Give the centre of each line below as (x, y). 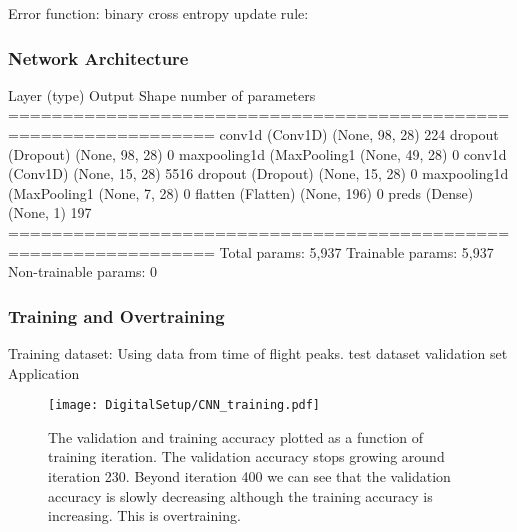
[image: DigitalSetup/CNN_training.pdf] (184, 405)
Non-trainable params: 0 (83, 271)
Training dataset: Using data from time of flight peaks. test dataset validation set (258, 352)
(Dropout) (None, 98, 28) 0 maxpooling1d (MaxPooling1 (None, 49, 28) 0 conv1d (257, 153)
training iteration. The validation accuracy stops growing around (246, 456)
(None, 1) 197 (50, 212)
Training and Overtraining (116, 315)
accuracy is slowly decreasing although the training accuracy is (240, 495)
